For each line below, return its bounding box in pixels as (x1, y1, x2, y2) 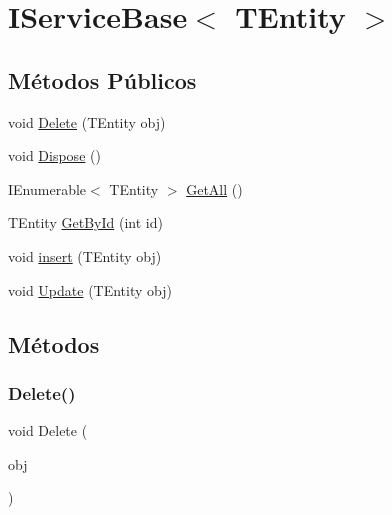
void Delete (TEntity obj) (8, 111, 166, 132)
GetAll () (186, 178, 243, 199)
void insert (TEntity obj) (8, 245, 162, 266)
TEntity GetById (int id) (8, 212, 163, 233)
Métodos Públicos (8, 64, 197, 95)
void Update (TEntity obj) (8, 279, 172, 300)
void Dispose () (8, 145, 101, 166)
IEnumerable (8, 178, 87, 199)
